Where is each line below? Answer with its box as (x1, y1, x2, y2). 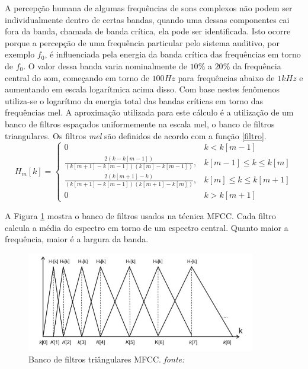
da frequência (232, 59, 281, 72)
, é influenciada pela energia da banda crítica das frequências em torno (44, 48, 301, 60)
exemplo (5, 48, 35, 60)
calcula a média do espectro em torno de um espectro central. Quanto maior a (5, 221, 288, 233)
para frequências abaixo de (178, 71, 275, 84)
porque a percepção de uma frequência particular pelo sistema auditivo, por (5, 36, 280, 49)
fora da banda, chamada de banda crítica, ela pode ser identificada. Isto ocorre (5, 25, 291, 37)
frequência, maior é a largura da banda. (5, 233, 149, 245)
